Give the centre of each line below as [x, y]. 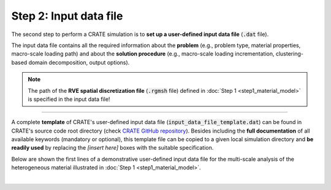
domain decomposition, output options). [79, 62]
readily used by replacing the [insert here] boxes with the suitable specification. [112, 148]
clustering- [289, 54]
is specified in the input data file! [69, 99]
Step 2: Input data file [67, 16]
